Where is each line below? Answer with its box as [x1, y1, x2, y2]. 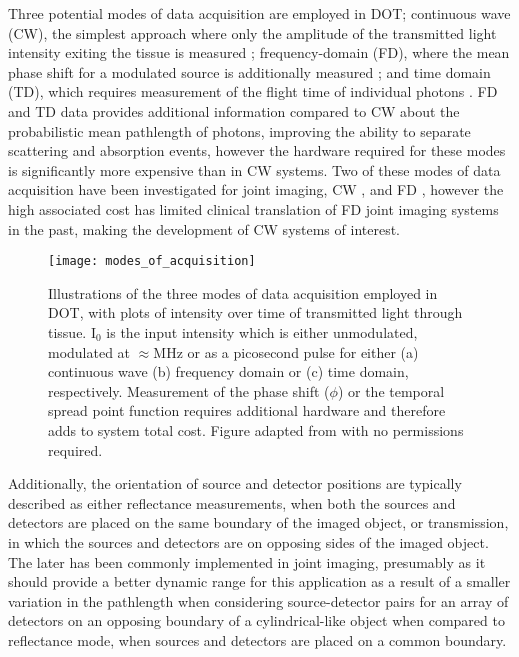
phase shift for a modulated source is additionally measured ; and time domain [8, 61, 491, 82]
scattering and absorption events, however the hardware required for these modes [8, 140, 506, 161]
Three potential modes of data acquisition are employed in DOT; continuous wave [8, 3, 511, 23]
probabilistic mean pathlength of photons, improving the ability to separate [8, 120, 471, 141]
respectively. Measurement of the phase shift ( [48, 380, 330, 401]
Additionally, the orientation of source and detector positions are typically [8, 473, 462, 494]
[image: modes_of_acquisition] [48, 254, 256, 269]
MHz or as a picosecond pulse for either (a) [153, 341, 419, 362]
